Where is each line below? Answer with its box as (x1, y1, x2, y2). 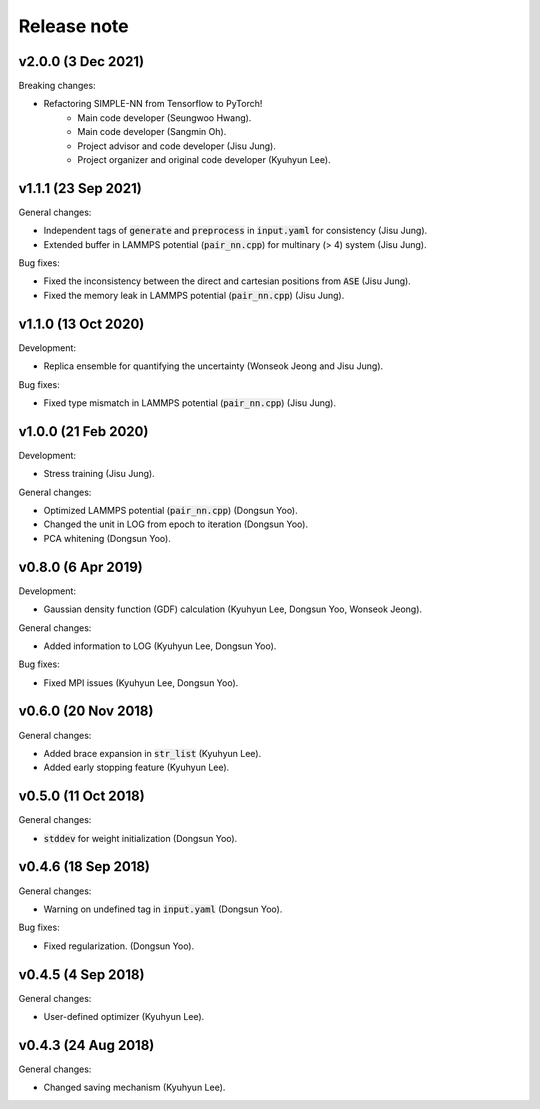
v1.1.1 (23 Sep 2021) (18, 180, 142, 197)
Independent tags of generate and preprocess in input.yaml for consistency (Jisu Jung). (43, 225, 428, 237)
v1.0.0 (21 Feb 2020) (18, 423, 149, 440)
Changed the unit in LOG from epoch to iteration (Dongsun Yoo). (43, 518, 309, 530)
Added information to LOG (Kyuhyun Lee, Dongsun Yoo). (43, 640, 277, 652)
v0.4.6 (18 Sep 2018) (18, 858, 150, 875)
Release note (18, 15, 129, 37)
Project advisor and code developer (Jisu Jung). (77, 140, 277, 152)
